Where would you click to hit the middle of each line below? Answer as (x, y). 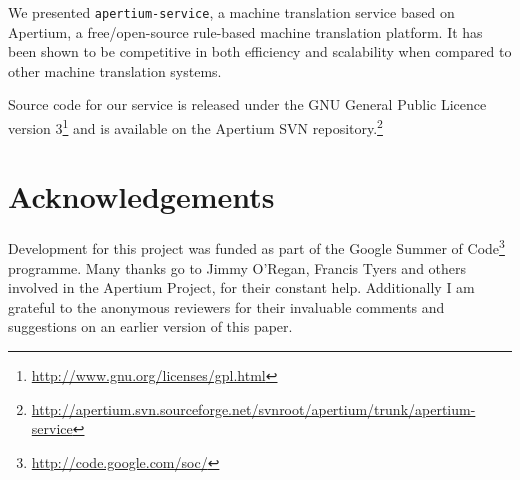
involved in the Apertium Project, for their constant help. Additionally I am (241, 287)
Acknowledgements (141, 196)
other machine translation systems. (115, 70)
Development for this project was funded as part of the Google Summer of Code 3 (256, 247)
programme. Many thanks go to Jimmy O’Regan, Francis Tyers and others (237, 267)
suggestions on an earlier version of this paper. (150, 326)
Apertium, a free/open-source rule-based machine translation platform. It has (245, 31)
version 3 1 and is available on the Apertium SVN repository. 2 (195, 126)
